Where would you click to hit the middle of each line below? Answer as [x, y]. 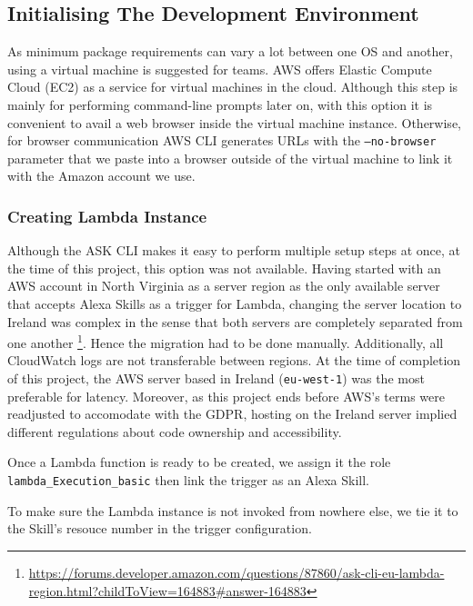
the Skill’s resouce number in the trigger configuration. [160, 528]
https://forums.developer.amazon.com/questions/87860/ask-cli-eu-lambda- [236, 572]
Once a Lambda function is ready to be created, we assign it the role [199, 462]
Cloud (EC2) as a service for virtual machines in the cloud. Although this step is [233, 87]
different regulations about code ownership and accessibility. [175, 431]
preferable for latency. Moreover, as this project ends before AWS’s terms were [226, 396]
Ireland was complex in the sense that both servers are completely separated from [235, 321]
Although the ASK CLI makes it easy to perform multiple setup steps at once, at [234, 250]
